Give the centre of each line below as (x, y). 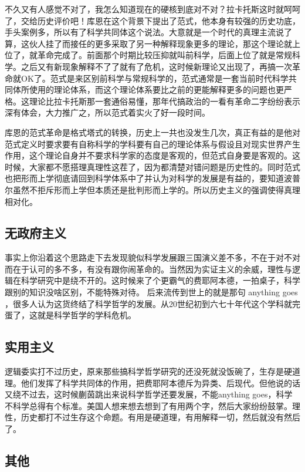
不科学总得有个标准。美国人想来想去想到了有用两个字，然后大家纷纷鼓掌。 (148, 405)
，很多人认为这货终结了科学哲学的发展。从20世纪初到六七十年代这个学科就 (148, 303)
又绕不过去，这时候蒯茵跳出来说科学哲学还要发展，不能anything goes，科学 (149, 394)
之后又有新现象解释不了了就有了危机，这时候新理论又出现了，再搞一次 (156, 66)
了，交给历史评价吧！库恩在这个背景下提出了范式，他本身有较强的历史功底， (152, 20)
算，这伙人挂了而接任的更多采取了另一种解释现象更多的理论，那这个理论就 (148, 43)
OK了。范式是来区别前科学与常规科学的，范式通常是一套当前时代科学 (155, 78)
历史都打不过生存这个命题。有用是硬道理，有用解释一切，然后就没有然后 (160, 417)
